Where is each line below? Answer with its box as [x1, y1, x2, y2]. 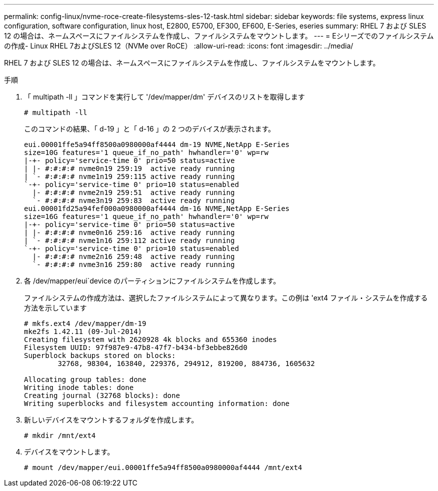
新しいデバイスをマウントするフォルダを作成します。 [24, 415, 198, 424]
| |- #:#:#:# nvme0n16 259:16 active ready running [24, 228, 235, 236]
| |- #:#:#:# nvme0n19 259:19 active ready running [24, 164, 235, 172]
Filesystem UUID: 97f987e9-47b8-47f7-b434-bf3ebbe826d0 [24, 343, 247, 351]
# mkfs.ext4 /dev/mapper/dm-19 [24, 319, 146, 327]
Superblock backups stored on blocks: [24, 351, 176, 359]
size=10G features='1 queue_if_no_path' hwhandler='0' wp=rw [24, 148, 268, 156]
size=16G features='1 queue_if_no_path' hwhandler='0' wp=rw [24, 212, 268, 220]
